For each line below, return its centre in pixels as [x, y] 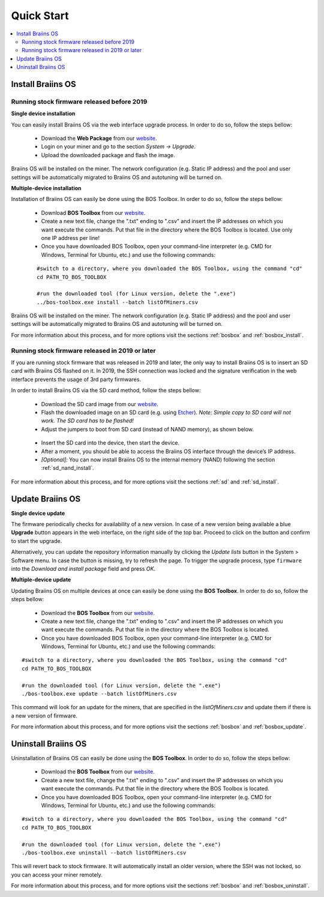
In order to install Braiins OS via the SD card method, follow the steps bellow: [106, 391]
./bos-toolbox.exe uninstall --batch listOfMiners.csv [104, 853]
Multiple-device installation [46, 188]
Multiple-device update [41, 580]
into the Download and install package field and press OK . [83, 568]
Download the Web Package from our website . [99, 139]
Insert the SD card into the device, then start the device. [110, 443]
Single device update [38, 513]
